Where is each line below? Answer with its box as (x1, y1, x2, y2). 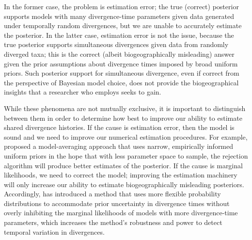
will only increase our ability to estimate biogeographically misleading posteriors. (4, 179, 244, 189)
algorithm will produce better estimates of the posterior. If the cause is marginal (4, 160, 243, 170)
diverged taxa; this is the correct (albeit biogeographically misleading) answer (4, 48, 235, 59)
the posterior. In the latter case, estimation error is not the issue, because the (4, 30, 234, 40)
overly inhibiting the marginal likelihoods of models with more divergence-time (4, 208, 238, 218)
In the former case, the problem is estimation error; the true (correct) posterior (4, 1, 239, 11)
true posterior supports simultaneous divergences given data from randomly (4, 39, 229, 49)
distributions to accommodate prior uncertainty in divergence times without (4, 198, 230, 208)
